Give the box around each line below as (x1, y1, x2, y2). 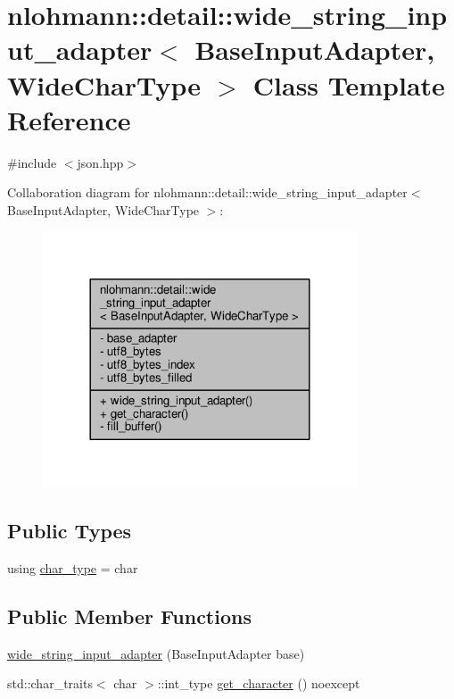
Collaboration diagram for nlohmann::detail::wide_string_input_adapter (7, 183, 408, 202)
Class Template (252, 66, 445, 103)
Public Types (7, 517, 132, 545)
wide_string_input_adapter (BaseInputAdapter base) (7, 644, 305, 662)
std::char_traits (7, 674, 93, 693)
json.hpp (77, 153, 124, 171)
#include (7, 153, 57, 171)
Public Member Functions (7, 602, 252, 629)
